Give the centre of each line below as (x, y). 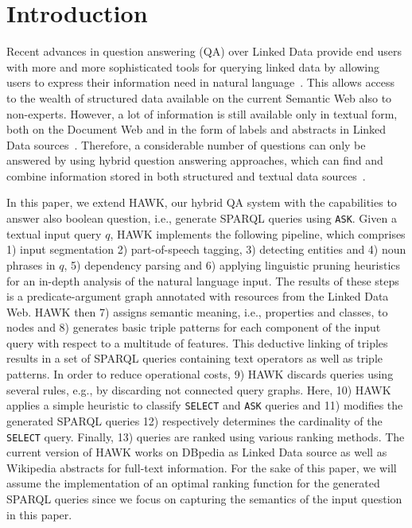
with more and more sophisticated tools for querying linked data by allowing (193, 66)
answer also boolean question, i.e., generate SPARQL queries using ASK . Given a (202, 218)
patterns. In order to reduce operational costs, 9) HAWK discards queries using (200, 374)
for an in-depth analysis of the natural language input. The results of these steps (203, 280)
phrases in (31, 264)
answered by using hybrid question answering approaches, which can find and (195, 160)
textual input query (54, 233)
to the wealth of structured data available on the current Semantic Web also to (199, 97)
